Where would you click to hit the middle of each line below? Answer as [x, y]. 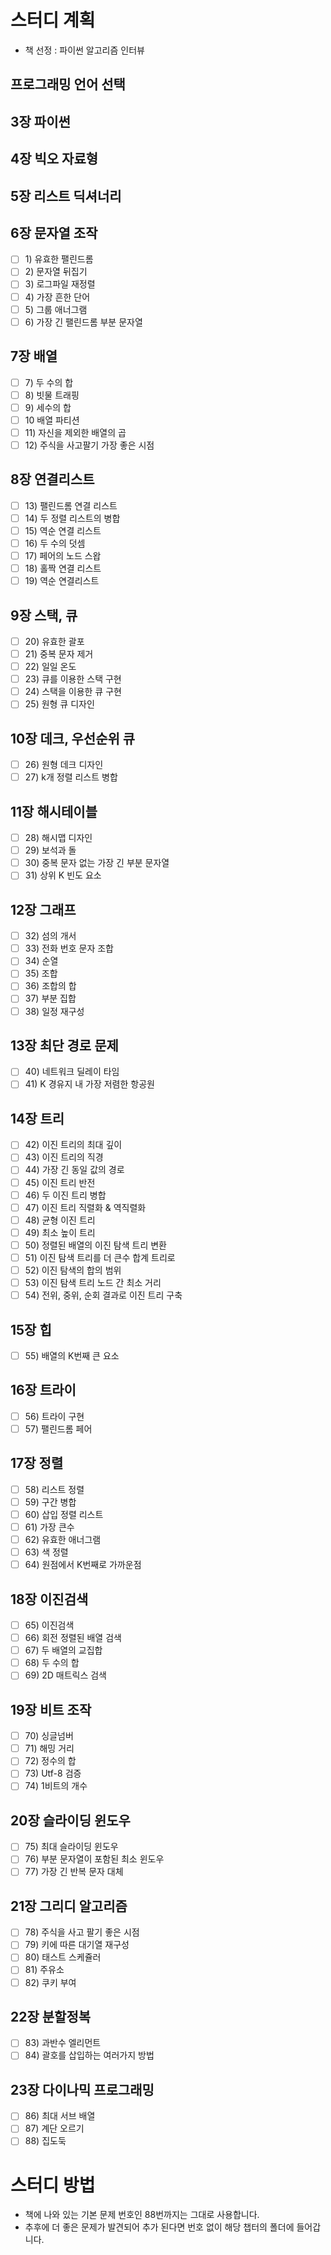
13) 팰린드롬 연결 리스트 [71, 505]
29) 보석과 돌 [50, 850]
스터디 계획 [53, 20]
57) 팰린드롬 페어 [58, 1428]
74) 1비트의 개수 [56, 1786]
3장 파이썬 [40, 121]
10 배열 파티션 [52, 420]
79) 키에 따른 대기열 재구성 [77, 1945]
